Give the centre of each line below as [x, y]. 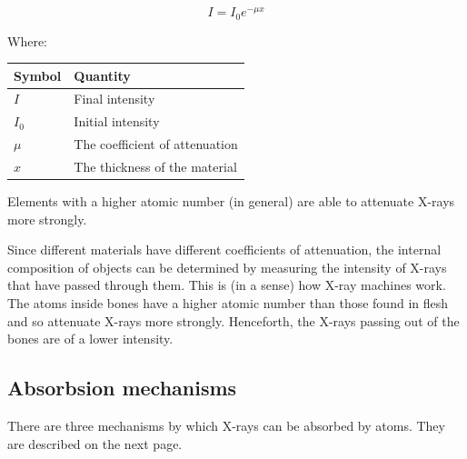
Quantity [102, 75]
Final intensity [114, 99]
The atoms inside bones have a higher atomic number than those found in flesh [228, 303]
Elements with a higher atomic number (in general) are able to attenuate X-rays [231, 201]
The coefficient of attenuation [156, 144]
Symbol [38, 75]
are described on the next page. [95, 443]
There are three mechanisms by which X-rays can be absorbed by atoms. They [226, 426]
